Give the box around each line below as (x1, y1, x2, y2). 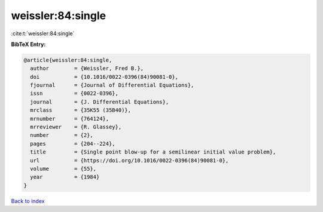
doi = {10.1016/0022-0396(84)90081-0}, (30, 73, 179, 80)
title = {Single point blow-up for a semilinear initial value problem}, (30, 149, 276, 155)
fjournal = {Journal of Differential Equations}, (30, 82, 194, 89)
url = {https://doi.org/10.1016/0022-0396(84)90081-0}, (30, 157, 229, 164)
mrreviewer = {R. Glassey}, (30, 124, 122, 131)
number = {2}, (30, 132, 94, 139)
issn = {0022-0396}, (30, 90, 119, 97)
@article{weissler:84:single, (23, 57, 112, 63)
